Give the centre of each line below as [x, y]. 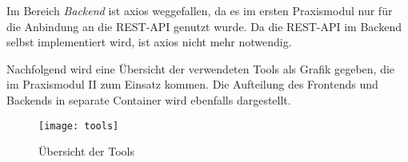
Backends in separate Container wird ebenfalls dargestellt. [149, 99]
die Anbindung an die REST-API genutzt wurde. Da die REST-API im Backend [204, 26]
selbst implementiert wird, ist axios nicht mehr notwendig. [149, 42]
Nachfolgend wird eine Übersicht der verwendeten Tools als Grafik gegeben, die [201, 68]
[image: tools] [79, 126]
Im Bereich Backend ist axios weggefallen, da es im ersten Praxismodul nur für [200, 10]
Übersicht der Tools [87, 151]
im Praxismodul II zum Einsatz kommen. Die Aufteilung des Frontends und [192, 84]
